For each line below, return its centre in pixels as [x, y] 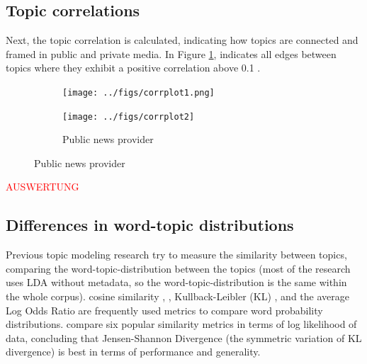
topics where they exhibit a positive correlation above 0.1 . [133, 68]
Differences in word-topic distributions [150, 225]
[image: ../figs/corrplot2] [129, 116]
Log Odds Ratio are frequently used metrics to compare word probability [164, 310]
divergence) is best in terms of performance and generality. [133, 352]
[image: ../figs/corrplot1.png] [139, 92]
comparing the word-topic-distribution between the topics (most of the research [178, 268]
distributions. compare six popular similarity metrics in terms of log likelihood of [181, 324]
